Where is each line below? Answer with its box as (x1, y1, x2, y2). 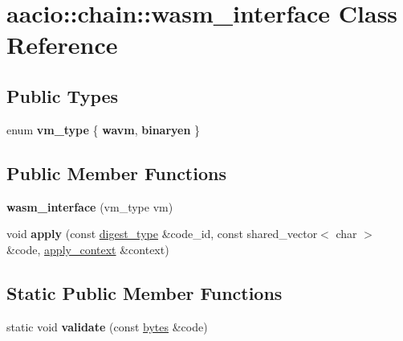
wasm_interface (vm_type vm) (6, 198, 173, 215)
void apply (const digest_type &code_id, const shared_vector (6, 225, 318, 242)
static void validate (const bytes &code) (6, 318, 208, 335)
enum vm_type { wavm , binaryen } (6, 121, 201, 138)
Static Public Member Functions (6, 280, 283, 305)
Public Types (6, 83, 119, 108)
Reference (6, 28, 118, 61)
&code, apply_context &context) (6, 240, 169, 257)
